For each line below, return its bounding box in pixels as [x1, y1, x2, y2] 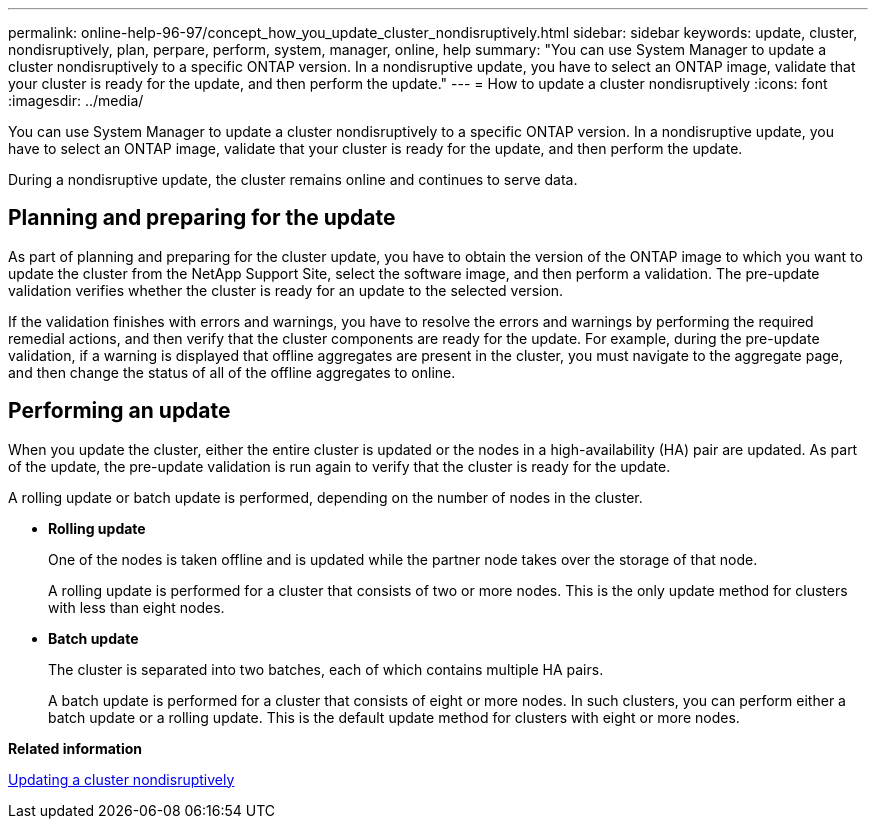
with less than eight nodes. [48, 598, 225, 616]
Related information [8, 739, 143, 757]
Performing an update [8, 398, 231, 424]
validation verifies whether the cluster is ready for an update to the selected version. [8, 281, 564, 299]
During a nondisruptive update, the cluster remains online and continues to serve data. [8, 171, 578, 188]
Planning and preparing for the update [8, 205, 396, 231]
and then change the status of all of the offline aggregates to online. [8, 363, 456, 381]
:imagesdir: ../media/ [8, 92, 144, 109]
